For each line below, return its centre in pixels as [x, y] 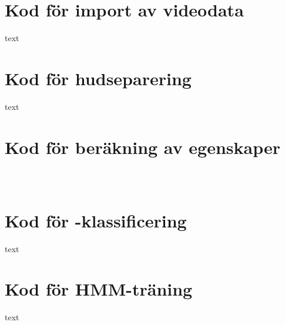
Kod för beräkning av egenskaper [143, 147]
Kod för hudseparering [98, 78]
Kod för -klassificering [96, 220]
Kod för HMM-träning [99, 289]
